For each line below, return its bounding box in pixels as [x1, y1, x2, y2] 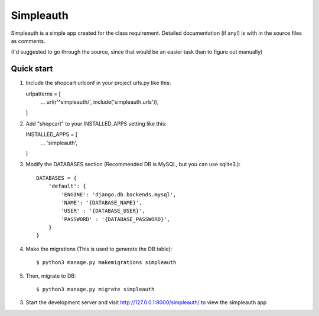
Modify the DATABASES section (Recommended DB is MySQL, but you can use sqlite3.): [25, 161, 240, 168]
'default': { [48, 183, 86, 190]
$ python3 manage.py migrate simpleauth [36, 286, 155, 293]
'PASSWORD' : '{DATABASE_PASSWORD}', [61, 216, 171, 222]
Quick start [11, 64, 53, 74]
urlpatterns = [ [25, 90, 61, 97]
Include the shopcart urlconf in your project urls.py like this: [25, 80, 171, 87]
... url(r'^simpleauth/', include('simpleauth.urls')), [40, 98, 159, 106]
